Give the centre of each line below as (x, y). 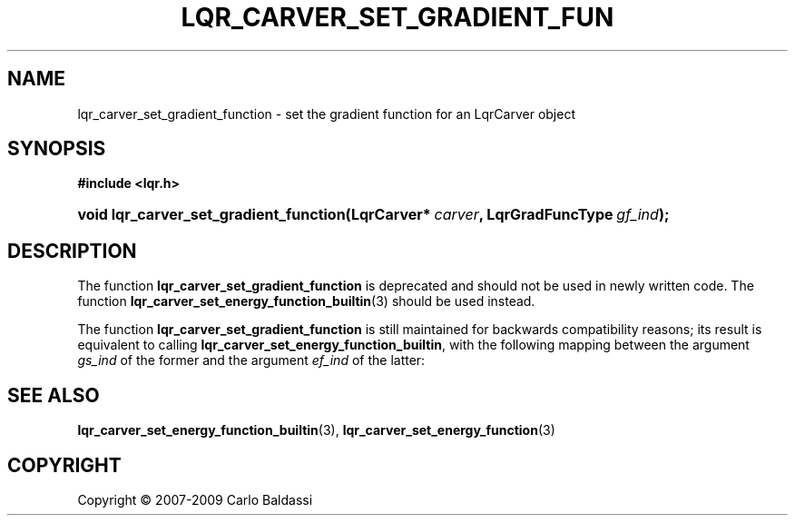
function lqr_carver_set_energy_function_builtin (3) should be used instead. (306, 301)
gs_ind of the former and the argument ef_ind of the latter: (251, 360)
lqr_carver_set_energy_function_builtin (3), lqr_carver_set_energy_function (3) (316, 430)
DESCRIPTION (72, 251)
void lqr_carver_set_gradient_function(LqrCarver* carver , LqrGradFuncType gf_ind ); (373, 215)
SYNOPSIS (57, 149)
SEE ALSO (54, 395)
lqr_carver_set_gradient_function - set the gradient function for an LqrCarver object (326, 113)
